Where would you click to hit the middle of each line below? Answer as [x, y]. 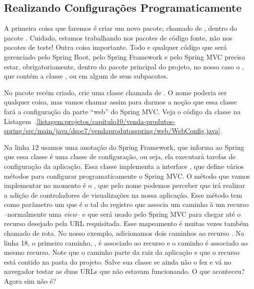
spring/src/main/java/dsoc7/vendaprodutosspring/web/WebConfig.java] [112, 131]
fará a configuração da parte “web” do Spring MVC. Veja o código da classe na [122, 111]
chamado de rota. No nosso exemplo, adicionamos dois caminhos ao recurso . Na [124, 233]
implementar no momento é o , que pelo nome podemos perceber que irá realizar [125, 185]
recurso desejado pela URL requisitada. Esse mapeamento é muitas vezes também [126, 223]
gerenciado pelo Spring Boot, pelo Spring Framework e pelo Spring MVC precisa [125, 56]
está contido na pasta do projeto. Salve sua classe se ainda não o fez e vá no [118, 261]
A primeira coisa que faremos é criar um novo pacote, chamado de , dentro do [121, 28]
